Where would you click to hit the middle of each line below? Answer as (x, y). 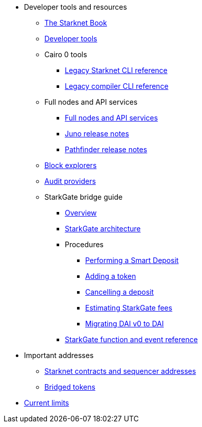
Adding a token (111, 276)
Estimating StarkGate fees (129, 308)
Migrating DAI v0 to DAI (124, 324)
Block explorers (71, 165)
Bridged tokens (70, 387)
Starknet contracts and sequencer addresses (120, 371)
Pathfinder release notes (106, 149)
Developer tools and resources (75, 7)
